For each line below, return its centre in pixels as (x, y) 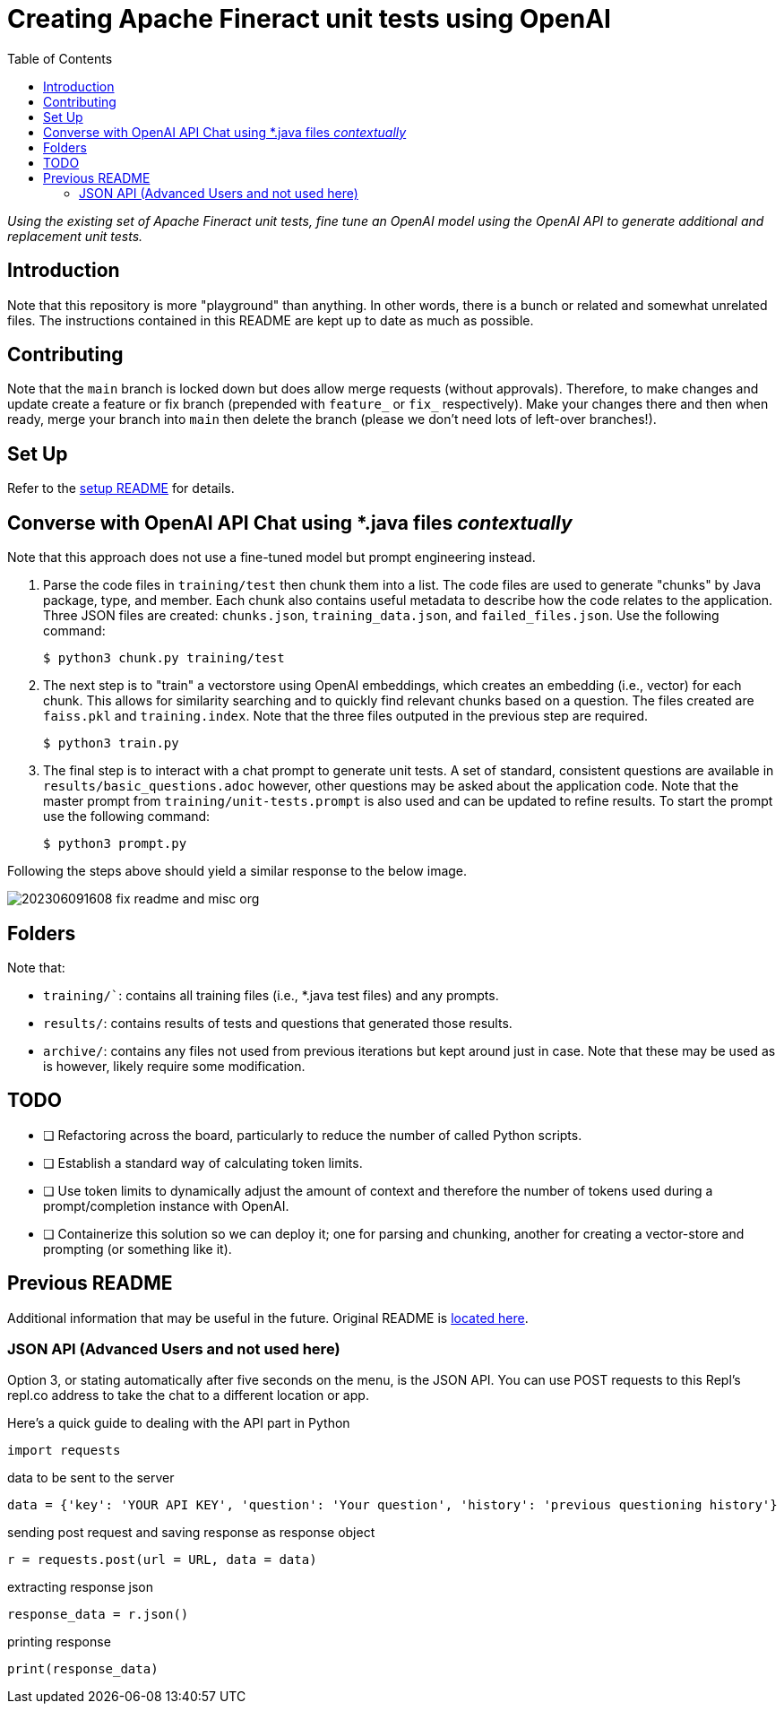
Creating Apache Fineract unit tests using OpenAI (309, 19)
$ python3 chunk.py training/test (164, 658)
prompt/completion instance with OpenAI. (166, 1205)
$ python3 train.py (111, 743)
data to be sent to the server (91, 1478)
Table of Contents (60, 58)
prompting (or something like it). (138, 1249)
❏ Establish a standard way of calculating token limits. (203, 1162)
